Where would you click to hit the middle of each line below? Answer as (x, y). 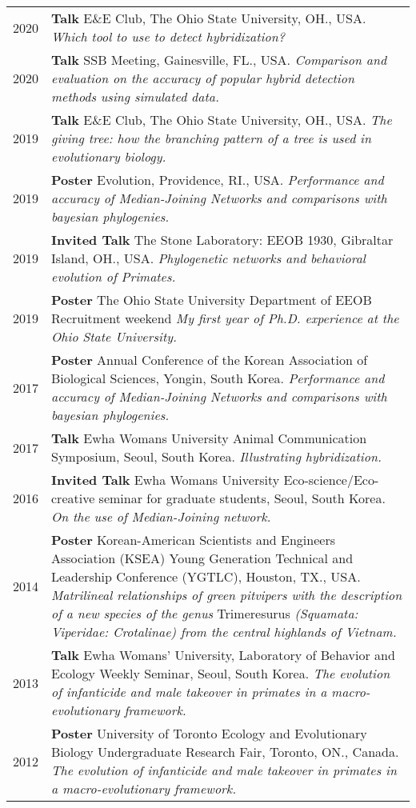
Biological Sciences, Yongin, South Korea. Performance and (218, 378)
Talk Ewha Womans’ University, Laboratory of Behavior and (223, 655)
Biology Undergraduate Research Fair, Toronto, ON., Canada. (225, 752)
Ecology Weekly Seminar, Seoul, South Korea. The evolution (221, 673)
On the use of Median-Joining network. (161, 516)
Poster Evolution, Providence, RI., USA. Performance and (218, 180)
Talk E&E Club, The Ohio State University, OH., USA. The (222, 120)
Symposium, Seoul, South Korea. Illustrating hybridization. (216, 456)
